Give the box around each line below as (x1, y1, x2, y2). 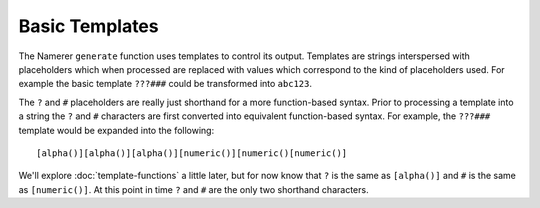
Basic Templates (18, 15, 159, 37)
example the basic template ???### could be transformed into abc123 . (18, 78, 312, 90)
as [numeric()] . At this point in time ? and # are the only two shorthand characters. (18, 183, 369, 195)
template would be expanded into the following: (18, 124, 215, 136)
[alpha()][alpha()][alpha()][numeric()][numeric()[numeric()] (36, 147, 348, 159)
